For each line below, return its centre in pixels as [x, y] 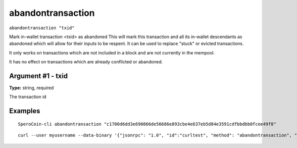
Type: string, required [31, 88]
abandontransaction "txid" [42, 28]
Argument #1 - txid [38, 76]
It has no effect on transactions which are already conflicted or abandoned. [86, 62]
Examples [25, 111]
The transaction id [28, 97]
